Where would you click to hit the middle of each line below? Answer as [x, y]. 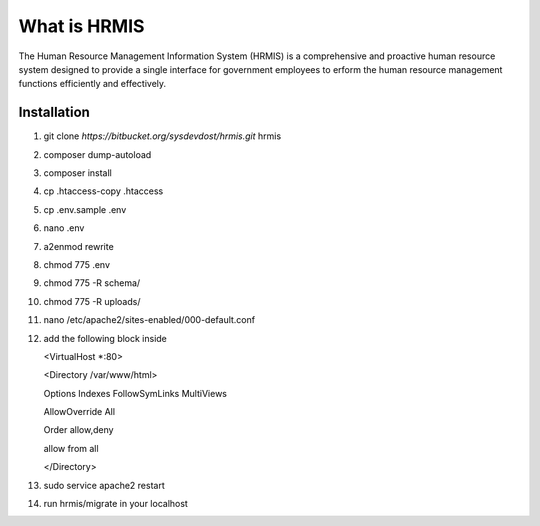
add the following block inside [105, 338]
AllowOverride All [79, 412]
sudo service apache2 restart [104, 485]
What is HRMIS [81, 26]
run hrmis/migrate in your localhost [116, 504]
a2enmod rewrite [78, 246]
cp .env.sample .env [85, 209]
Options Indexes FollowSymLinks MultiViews [135, 393]
